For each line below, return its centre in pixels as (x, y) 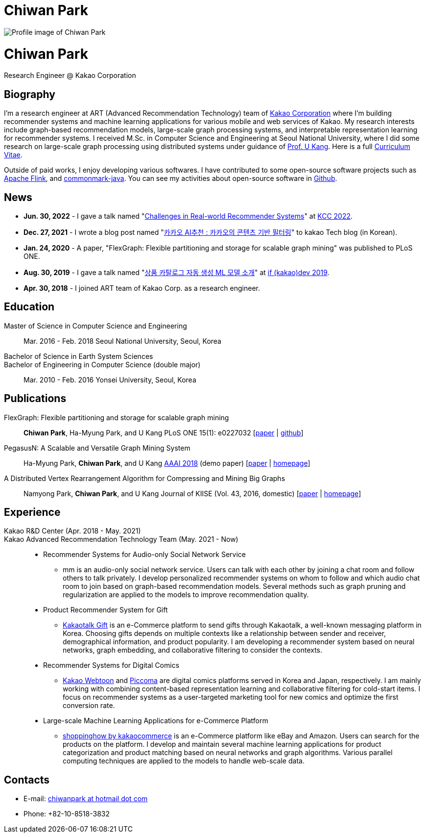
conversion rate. (89, 706)
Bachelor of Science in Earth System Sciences (79, 356)
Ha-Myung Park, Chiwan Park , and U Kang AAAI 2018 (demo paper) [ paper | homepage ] (167, 463)
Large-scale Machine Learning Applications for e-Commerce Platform (156, 721)
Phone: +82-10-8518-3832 (67, 814)
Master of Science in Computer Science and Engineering (95, 326)
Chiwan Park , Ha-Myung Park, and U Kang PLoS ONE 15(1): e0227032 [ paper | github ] (164, 432)
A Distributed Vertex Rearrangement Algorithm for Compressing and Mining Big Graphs (145, 478)
